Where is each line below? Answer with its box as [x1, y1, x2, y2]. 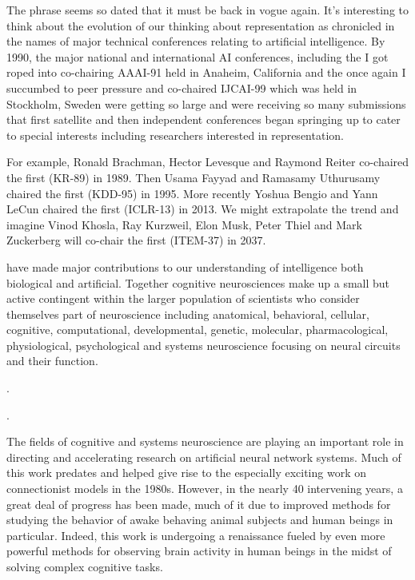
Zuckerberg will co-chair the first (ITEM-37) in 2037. [6, 232, 266, 248]
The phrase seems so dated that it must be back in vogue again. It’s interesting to [6, 2, 409, 18]
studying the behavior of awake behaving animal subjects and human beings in [6, 511, 393, 528]
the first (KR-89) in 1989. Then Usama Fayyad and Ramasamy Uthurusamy [6, 169, 381, 185]
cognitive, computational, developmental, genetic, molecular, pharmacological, [6, 321, 389, 338]
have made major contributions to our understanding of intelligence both [6, 258, 364, 275]
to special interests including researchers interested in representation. [6, 126, 344, 143]
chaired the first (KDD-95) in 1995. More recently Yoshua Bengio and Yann [6, 185, 378, 201]
